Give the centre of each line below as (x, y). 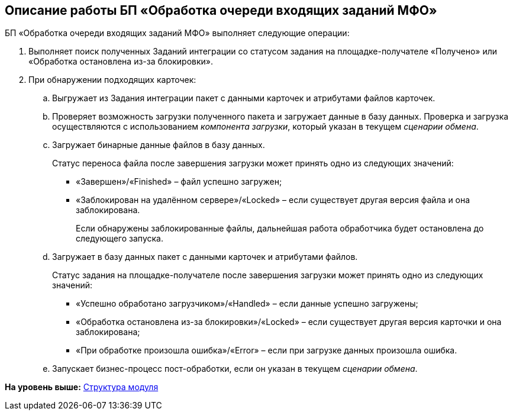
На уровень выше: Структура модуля (82, 387)
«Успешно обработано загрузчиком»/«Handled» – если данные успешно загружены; (247, 304)
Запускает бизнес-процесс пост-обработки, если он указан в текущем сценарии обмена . (235, 369)
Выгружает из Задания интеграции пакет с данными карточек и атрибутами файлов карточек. (244, 98)
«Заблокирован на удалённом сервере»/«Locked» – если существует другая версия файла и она (273, 200)
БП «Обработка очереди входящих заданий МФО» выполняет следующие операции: (177, 33)
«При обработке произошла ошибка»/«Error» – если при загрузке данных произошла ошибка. (267, 350)
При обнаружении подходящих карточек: (112, 80)
